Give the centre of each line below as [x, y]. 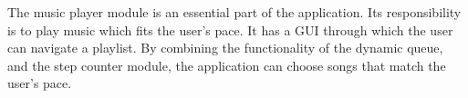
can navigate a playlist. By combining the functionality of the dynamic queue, [225, 48]
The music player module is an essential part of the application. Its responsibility [234, 12]
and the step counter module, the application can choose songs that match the [227, 65]
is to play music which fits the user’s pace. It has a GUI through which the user [230, 29]
